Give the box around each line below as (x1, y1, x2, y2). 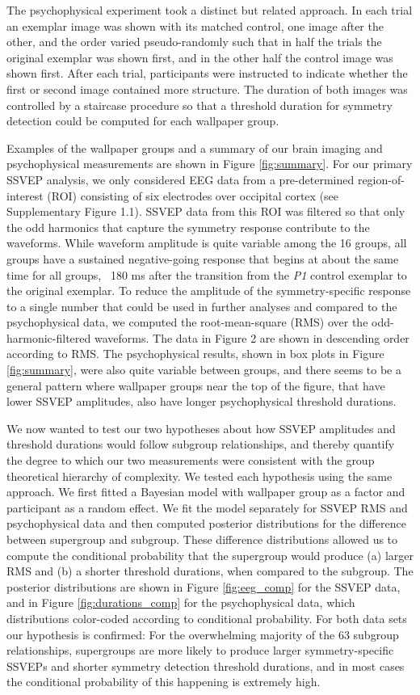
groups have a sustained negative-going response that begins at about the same (6, 250, 399, 267)
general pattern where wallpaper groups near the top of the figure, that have (6, 377, 385, 394)
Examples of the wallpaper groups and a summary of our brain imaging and (6, 139, 383, 156)
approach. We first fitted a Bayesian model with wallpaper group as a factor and (6, 483, 405, 500)
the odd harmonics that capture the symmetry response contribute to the (6, 218, 370, 235)
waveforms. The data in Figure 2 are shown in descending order (94, 329, 409, 346)
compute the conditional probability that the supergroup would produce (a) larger (6, 546, 414, 563)
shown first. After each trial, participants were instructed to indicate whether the (6, 65, 408, 82)
